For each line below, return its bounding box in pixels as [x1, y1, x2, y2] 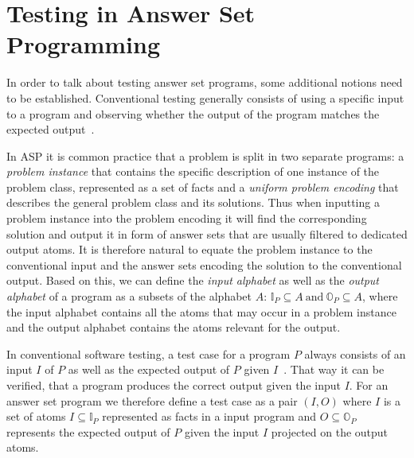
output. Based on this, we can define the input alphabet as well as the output [6, 272, 380, 289]
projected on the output [271, 423, 389, 440]
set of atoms [6, 408, 66, 425]
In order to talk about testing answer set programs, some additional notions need [6, 74, 403, 91]
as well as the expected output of [68, 361, 230, 378]
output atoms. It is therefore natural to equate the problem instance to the [6, 241, 373, 258]
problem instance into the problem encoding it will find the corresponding [6, 210, 367, 227]
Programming [6, 28, 160, 60]
